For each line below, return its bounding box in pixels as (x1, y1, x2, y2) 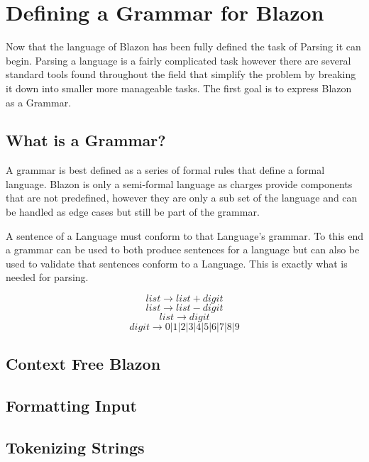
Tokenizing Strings (6, 436, 145, 458)
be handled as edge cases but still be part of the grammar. (6, 204, 260, 219)
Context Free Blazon (6, 353, 161, 375)
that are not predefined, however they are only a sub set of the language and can (6, 190, 358, 205)
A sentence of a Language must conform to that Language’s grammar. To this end (6, 228, 363, 243)
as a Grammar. (6, 94, 72, 109)
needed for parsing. (6, 270, 89, 285)
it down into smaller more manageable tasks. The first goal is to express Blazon (6, 80, 352, 95)
